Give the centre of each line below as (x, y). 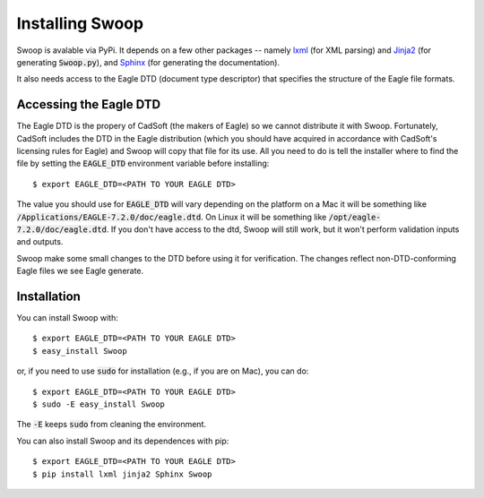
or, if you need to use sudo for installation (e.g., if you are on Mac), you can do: (163, 371)
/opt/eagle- (354, 217)
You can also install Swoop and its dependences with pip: (123, 441)
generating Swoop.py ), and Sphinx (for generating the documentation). (148, 62)
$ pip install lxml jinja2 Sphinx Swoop (122, 474)
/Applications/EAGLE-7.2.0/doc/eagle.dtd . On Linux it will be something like (172, 217)
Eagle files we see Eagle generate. (80, 271)
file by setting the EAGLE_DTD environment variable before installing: (143, 163)
